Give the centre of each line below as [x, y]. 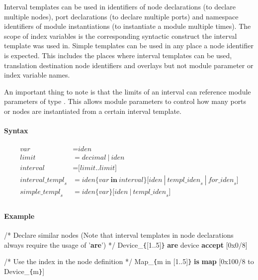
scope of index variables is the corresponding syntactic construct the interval [121, 36]
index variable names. [37, 75]
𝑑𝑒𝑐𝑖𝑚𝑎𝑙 [94, 158]
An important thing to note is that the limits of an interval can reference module [128, 91]
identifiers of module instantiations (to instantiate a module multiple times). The [128, 26]
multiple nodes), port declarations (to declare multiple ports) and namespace [121, 16]
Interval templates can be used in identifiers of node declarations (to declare [120, 6]
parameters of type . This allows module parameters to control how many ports [125, 101]
